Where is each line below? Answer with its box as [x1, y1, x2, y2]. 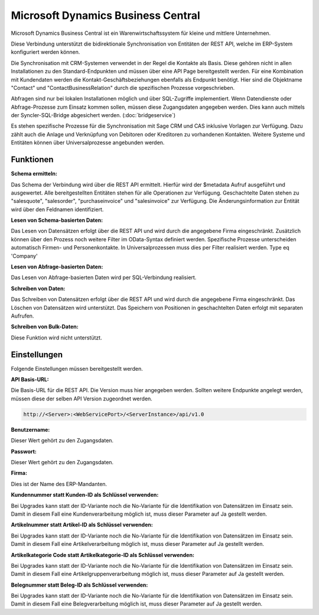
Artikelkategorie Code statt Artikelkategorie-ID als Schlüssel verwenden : [11, 551, 195, 558]
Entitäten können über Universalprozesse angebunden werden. [11, 139, 165, 146]
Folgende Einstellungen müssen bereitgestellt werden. [11, 365, 143, 372]
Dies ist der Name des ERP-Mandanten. [11, 480, 108, 487]
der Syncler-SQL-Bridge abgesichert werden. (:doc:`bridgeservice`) [11, 112, 176, 119]
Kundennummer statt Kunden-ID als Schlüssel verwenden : [11, 491, 159, 499]
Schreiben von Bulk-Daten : [11, 323, 79, 331]
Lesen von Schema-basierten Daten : [11, 216, 103, 224]
